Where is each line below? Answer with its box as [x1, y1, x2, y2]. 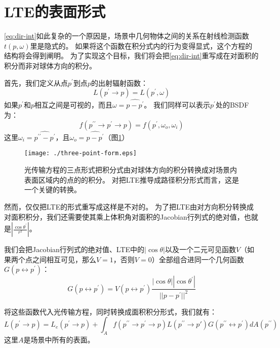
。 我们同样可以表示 [144, 99, 211, 110]
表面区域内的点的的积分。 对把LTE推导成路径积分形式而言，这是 [24, 174, 239, 185]
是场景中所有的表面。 [23, 334, 95, 345]
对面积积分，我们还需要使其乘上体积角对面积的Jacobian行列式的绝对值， [4, 211, 244, 222]
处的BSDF [215, 99, 249, 110]
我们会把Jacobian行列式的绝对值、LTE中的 [4, 244, 145, 255]
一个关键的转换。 [24, 184, 81, 195]
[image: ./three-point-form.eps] [24, 150, 137, 157]
